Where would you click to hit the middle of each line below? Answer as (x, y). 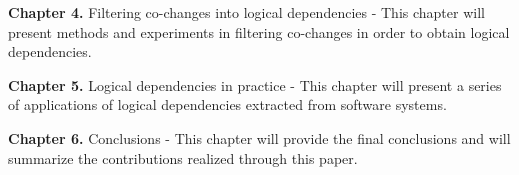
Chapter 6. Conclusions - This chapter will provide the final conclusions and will (259, 137)
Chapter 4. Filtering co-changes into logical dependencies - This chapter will (246, 12)
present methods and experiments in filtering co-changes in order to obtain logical (259, 31)
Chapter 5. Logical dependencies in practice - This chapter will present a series (255, 84)
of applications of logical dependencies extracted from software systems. (227, 104)
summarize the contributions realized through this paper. (183, 157)
